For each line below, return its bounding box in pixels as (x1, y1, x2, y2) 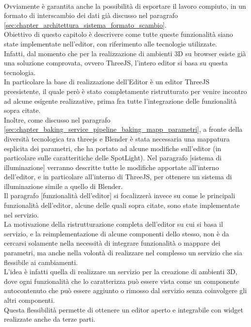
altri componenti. (4, 295, 55, 305)
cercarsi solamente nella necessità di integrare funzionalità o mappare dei (4, 238, 220, 248)
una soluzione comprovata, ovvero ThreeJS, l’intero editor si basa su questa (4, 58, 228, 68)
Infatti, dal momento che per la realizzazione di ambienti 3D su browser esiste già (4, 48, 246, 58)
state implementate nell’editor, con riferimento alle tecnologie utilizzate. (4, 38, 218, 48)
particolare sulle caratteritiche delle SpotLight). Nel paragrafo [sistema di (4, 153, 222, 163)
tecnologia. (4, 67, 36, 77)
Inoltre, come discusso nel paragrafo (4, 114, 110, 125)
